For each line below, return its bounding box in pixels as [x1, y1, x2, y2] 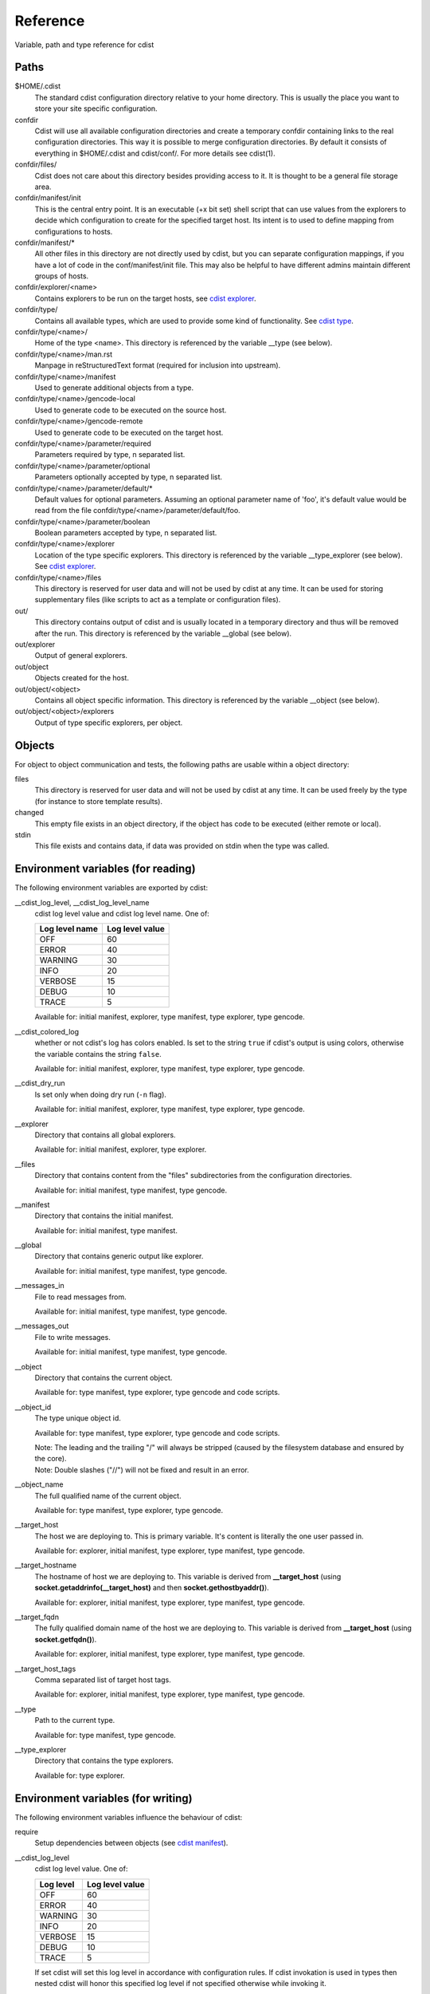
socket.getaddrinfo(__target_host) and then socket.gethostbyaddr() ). [34, 1583, 270, 1593]
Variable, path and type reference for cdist [14, 40, 154, 49]
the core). [34, 1454, 67, 1464]
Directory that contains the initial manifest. [34, 1211, 174, 1220]
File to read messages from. [34, 1292, 127, 1302]
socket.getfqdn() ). [34, 1634, 97, 1644]
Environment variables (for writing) [14, 1791, 193, 1805]
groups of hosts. [34, 271, 89, 281]
